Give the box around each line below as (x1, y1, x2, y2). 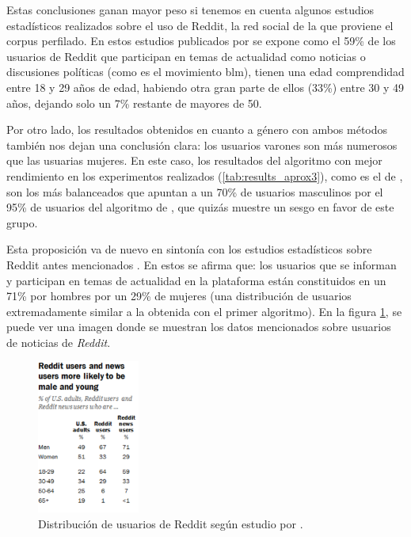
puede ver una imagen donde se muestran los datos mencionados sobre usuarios (6, 318, 391, 335)
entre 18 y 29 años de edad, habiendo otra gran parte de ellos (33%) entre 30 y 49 (6, 78, 404, 95)
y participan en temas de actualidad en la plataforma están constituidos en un (6, 272, 386, 288)
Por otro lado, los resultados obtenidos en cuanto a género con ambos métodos (6, 121, 388, 138)
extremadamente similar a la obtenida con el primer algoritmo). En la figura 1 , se (6, 303, 402, 319)
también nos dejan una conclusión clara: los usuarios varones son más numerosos (6, 136, 398, 153)
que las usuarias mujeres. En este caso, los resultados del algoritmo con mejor (6, 152, 382, 169)
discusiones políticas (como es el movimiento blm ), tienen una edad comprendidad (6, 63, 405, 80)
